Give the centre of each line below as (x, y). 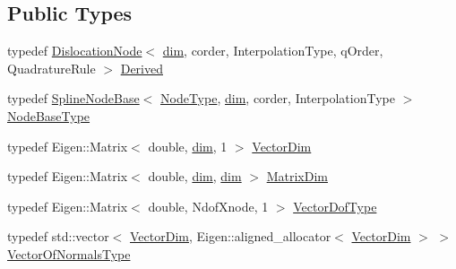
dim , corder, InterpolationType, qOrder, (273, 51)
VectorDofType (335, 206)
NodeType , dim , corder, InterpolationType (278, 98)
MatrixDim (297, 176)
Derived (142, 68)
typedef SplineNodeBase (73, 98)
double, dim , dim (195, 176)
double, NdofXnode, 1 (208, 206)
